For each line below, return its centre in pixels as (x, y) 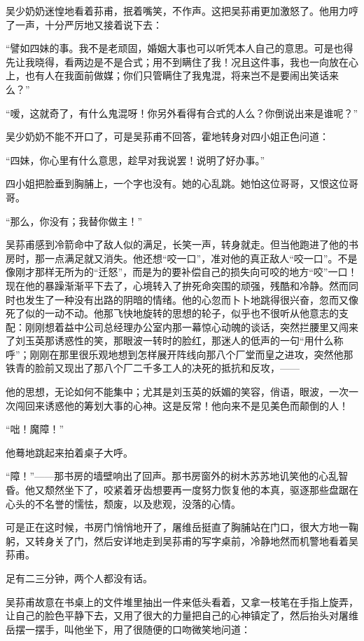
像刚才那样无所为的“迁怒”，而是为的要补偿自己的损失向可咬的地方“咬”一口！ (182, 272)
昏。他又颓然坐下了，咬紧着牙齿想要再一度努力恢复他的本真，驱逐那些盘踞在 (182, 490)
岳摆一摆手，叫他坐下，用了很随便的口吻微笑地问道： (128, 629)
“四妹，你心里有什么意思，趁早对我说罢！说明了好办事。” (135, 160)
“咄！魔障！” (35, 429)
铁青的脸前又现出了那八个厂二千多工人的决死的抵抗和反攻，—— (153, 368)
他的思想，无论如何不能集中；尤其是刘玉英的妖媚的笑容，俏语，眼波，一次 (177, 392)
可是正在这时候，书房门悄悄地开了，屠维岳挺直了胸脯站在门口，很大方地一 (177, 527)
